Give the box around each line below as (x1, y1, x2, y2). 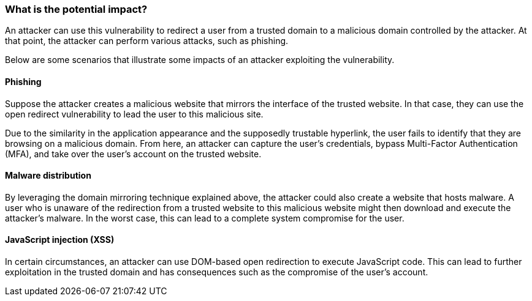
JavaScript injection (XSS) (5, 234, 115, 245)
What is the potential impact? (5, 3, 148, 15)
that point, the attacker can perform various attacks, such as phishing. (5, 35, 289, 46)
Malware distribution (5, 170, 91, 181)
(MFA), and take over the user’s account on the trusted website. (5, 148, 262, 159)
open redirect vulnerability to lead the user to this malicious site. (5, 108, 264, 119)
